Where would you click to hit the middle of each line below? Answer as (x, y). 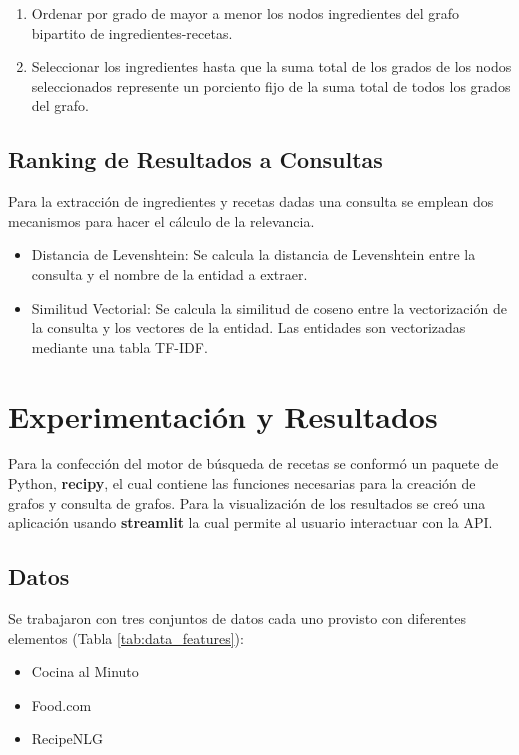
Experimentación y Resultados (223, 415)
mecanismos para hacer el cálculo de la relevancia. (161, 220)
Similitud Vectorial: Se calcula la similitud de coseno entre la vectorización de (269, 307)
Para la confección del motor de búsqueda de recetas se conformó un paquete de (253, 463)
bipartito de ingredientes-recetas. (132, 32)
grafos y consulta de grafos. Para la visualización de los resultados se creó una (247, 502)
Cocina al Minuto (85, 671)
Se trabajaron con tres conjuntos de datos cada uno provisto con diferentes (237, 618)
